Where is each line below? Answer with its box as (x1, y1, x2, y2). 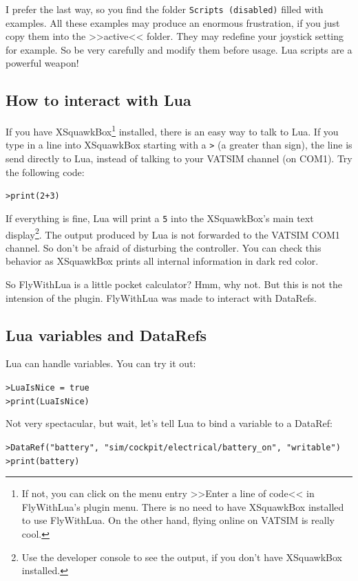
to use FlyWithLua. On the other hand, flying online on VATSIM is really (21, 513, 335, 527)
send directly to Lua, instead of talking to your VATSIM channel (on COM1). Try (6, 151, 352, 166)
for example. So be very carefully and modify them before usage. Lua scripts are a (6, 42, 352, 56)
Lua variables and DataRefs (6, 324, 207, 345)
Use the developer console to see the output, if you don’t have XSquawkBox (21, 549, 342, 564)
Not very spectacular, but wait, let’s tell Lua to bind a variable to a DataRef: (6, 416, 333, 430)
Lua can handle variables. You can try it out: (6, 356, 196, 371)
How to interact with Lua (6, 89, 191, 111)
